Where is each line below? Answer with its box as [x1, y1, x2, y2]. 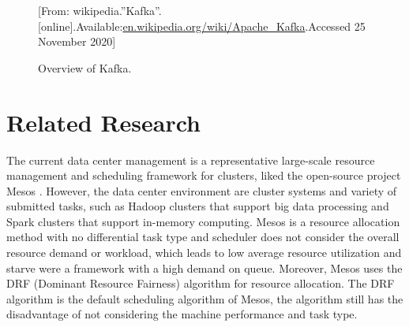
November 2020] [38, 33, 116, 50]
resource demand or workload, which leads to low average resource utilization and [6, 244, 402, 261]
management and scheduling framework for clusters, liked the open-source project [6, 167, 401, 184]
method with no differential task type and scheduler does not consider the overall [6, 229, 400, 245]
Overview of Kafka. [38, 59, 132, 76]
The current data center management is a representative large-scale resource [6, 151, 375, 168]
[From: [38, 2, 69, 18]
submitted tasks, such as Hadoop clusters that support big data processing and [6, 198, 389, 214]
